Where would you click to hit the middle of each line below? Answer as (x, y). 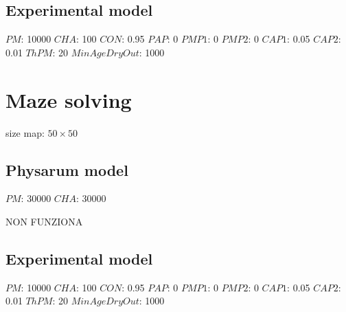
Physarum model (67, 169)
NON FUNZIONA (44, 221)
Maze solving (69, 99)
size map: (25, 132)
